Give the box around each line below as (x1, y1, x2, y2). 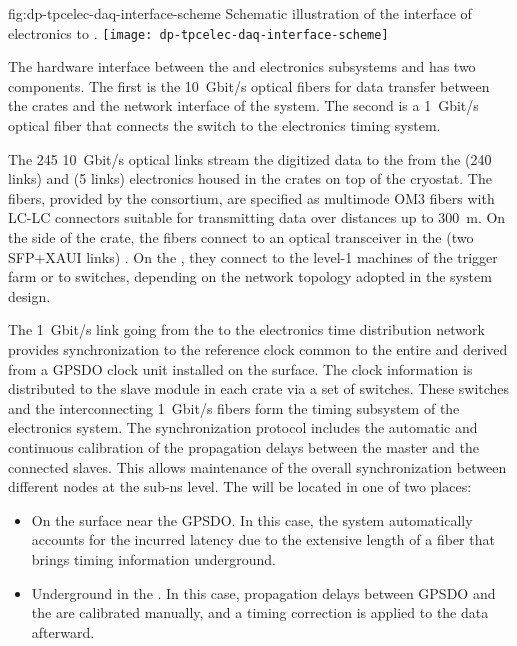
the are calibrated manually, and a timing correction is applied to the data (31, 602, 489, 623)
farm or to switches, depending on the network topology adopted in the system (8, 266, 492, 287)
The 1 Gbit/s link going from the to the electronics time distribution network (8, 319, 485, 340)
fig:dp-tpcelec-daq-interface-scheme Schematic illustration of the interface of (8, 3, 472, 23)
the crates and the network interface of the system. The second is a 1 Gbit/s (8, 95, 479, 116)
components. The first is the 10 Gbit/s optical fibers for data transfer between (8, 75, 490, 96)
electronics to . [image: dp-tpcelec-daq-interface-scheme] (8, 22, 389, 43)
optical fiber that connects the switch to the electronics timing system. (8, 115, 441, 136)
